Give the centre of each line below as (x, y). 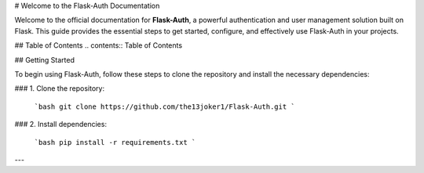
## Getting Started (44, 59)
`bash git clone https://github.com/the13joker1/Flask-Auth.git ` (165, 106)
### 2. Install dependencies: (61, 124)
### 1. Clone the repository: (60, 88)
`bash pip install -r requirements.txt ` (115, 142)
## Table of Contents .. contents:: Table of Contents (99, 45)
